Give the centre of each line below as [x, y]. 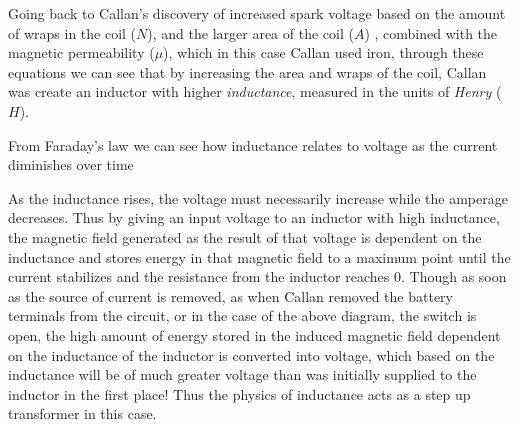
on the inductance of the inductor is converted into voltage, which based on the [251, 354]
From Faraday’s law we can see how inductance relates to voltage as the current [253, 144]
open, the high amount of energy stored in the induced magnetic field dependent [254, 334]
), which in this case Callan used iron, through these [323, 52]
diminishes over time [71, 164]
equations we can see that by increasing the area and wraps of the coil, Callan [247, 71]
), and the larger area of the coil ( [250, 32]
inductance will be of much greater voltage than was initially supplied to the [242, 374]
